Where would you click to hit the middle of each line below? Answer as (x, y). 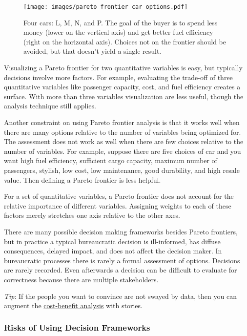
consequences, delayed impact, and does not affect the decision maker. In (113, 251)
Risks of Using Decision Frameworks (77, 327)
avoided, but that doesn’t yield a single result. (93, 51)
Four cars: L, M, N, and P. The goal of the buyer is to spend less (121, 22)
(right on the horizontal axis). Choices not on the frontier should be (125, 41)
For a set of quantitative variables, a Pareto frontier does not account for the (119, 196)
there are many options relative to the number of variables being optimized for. (123, 132)
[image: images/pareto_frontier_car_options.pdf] (106, 7)
